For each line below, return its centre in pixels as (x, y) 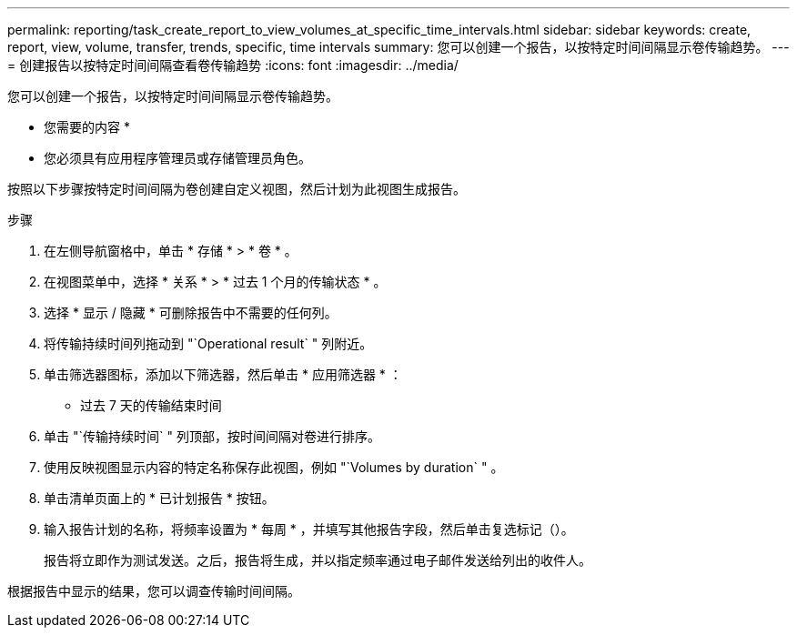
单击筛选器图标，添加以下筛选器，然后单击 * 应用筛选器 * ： (223, 374)
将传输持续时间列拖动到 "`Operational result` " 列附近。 (208, 343)
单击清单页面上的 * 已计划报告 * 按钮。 (159, 498)
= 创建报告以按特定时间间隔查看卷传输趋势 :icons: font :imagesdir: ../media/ (233, 65)
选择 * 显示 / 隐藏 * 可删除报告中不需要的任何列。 (191, 312)
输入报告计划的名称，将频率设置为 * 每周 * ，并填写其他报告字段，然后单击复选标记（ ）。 (309, 529)
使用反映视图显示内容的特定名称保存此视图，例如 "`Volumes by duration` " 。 (274, 467)
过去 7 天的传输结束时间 (151, 405)
